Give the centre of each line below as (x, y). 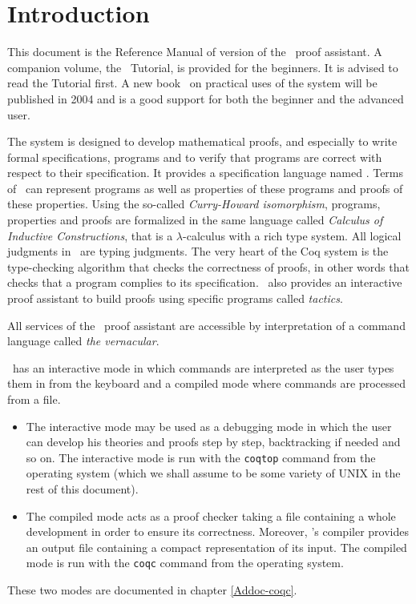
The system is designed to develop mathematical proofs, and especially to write (202, 141)
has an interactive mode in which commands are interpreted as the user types (203, 367)
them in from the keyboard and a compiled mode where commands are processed (206, 383)
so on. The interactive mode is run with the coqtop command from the (201, 457)
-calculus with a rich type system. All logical (292, 235)
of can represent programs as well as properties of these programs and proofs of (205, 188)
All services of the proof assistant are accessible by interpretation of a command (206, 325)
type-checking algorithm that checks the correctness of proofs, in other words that (208, 266)
